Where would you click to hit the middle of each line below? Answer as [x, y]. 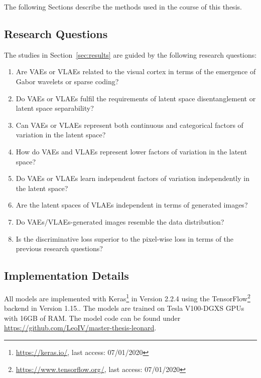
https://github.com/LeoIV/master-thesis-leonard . [80, 328]
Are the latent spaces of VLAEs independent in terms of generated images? [132, 205]
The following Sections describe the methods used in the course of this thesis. [123, 7]
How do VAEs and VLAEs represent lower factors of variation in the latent [132, 151]
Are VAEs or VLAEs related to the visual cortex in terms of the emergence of [136, 71]
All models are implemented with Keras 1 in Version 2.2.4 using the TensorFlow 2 [127, 297]
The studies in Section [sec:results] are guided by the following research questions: [130, 54]
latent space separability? [55, 108]
